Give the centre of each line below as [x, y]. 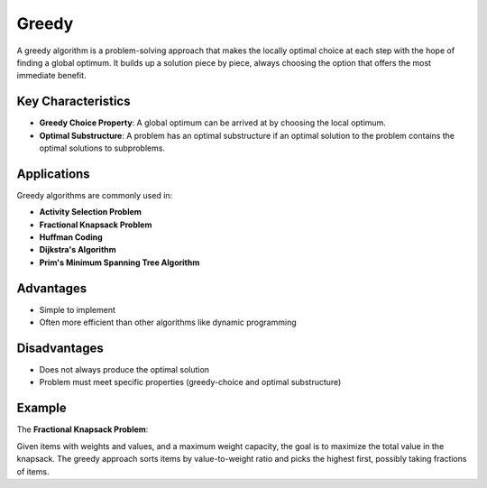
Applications [53, 174]
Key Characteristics [74, 101]
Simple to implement [78, 309]
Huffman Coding [71, 237]
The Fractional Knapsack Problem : [83, 429]
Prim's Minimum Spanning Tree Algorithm [119, 262]
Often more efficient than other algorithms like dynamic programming [168, 322]
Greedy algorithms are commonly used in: [95, 195]
